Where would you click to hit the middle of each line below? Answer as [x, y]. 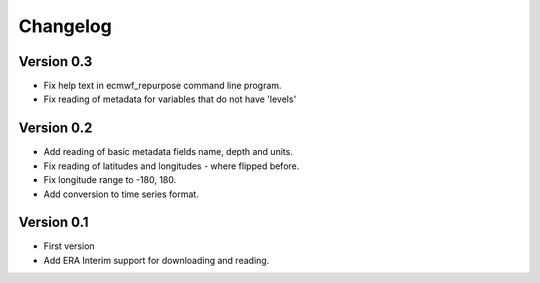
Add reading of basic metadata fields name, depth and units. [168, 152]
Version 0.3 [55, 61]
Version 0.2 [55, 128]
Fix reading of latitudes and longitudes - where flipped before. [171, 166]
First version [69, 246]
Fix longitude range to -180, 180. [110, 180]
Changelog [65, 26]
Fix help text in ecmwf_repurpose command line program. [162, 86]
